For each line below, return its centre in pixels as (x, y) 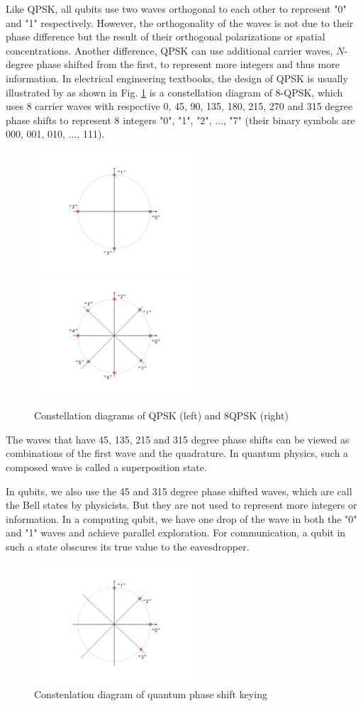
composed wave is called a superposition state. (106, 467)
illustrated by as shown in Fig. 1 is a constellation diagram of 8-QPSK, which (174, 92)
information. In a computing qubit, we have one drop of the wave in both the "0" (181, 518)
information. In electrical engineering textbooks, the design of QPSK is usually (177, 78)
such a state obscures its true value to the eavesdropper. (128, 546)
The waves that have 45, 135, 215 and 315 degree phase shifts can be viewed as (178, 439)
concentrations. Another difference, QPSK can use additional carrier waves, (169, 50)
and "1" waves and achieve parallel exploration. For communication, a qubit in (176, 533)
